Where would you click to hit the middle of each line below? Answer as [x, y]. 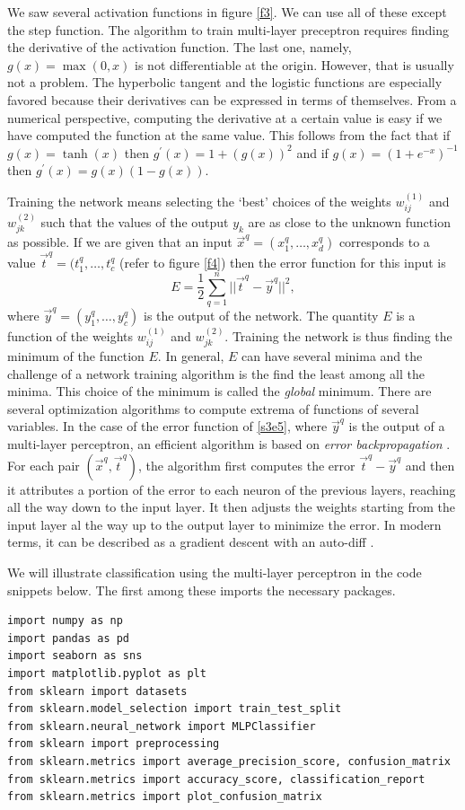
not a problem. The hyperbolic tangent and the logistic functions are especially [225, 82]
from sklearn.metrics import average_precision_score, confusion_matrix [229, 761]
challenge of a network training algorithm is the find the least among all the [216, 373]
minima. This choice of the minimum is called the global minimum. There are [219, 391]
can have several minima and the [332, 356]
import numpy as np [65, 621]
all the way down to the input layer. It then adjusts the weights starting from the [231, 507]
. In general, [191, 356]
